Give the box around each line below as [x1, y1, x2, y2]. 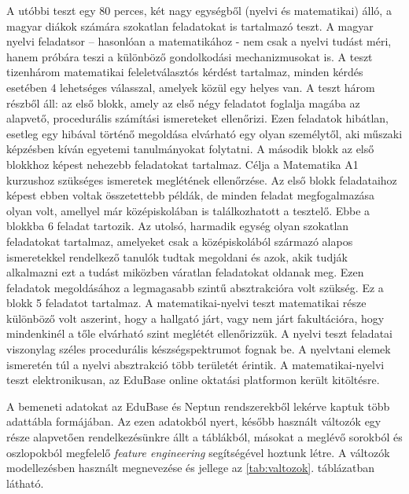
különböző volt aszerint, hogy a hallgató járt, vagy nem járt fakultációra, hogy [6, 309, 385, 326]
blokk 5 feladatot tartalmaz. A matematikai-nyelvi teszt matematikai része [6, 295, 367, 311]
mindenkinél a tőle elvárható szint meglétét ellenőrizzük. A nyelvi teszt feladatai [6, 325, 392, 342]
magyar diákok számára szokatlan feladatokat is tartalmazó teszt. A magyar [6, 17, 374, 34]
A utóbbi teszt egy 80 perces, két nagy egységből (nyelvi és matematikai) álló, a [6, 2, 392, 18]
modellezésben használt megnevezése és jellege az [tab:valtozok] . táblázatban [6, 459, 375, 476]
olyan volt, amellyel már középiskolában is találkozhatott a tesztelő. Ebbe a [6, 202, 370, 218]
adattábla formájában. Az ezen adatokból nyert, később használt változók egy [6, 413, 381, 430]
